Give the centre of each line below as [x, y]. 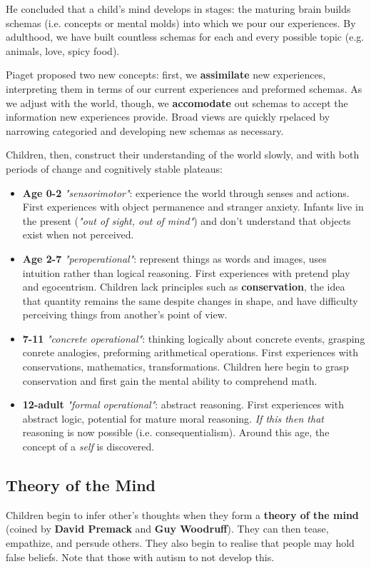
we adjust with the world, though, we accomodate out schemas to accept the [177, 102]
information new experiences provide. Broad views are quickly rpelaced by [168, 117]
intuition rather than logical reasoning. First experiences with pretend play [186, 272]
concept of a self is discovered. [88, 447]
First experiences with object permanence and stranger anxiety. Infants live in [193, 207]
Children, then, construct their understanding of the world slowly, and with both [183, 155]
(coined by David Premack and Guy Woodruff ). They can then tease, [167, 529]
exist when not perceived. [78, 235]
